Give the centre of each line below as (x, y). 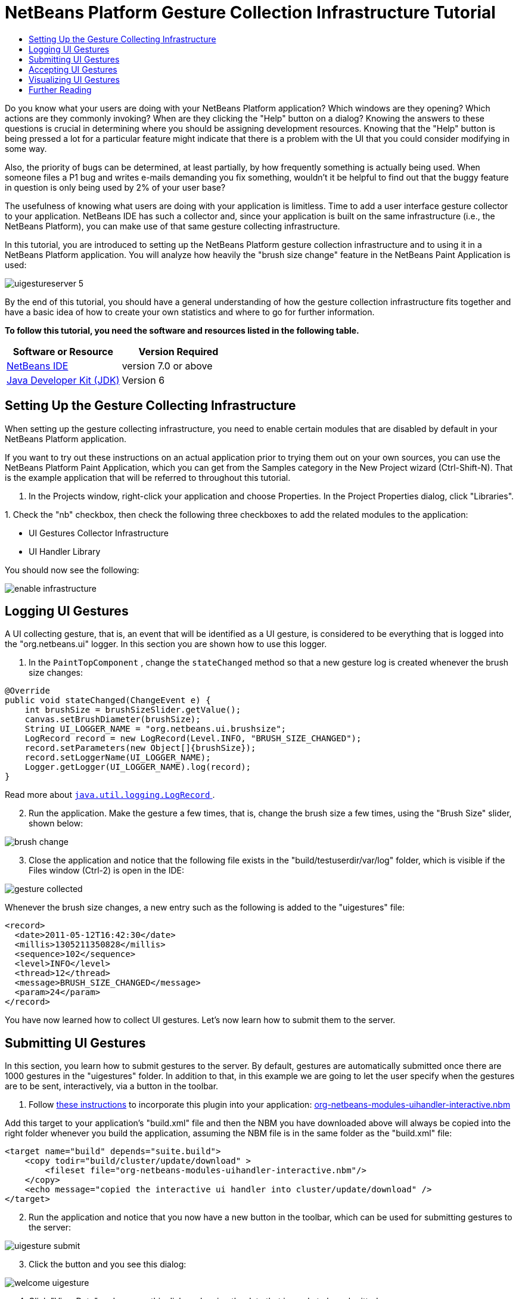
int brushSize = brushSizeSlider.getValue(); (133, 710)
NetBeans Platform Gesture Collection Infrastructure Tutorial (250, 13)
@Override (27, 691)
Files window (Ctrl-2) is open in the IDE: (107, 871)
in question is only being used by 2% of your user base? (115, 187)
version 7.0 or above (167, 366)
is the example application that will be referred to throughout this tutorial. (148, 477)
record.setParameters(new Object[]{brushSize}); (140, 748)
